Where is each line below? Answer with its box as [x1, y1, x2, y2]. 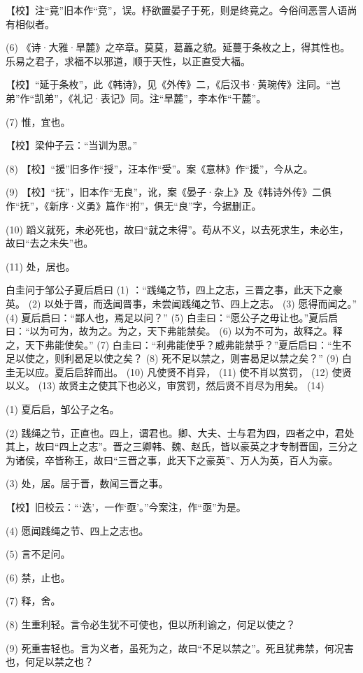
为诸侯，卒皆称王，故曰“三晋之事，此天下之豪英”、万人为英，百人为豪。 [6, 452, 339, 467]
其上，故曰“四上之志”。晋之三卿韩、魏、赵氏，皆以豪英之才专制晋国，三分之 [6, 439, 358, 454]
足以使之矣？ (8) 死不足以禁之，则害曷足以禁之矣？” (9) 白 [83, 351, 353, 366]
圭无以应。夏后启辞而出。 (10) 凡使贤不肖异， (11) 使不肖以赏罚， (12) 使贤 [6, 364, 352, 379]
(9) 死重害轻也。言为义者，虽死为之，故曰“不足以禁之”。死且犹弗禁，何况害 [6, 640, 354, 655]
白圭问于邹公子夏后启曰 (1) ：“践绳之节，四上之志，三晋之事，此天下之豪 [6, 282, 343, 297]
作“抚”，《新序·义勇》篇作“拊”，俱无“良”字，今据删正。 [6, 198, 262, 212]
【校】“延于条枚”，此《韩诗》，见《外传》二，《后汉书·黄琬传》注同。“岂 [6, 77, 341, 92]
